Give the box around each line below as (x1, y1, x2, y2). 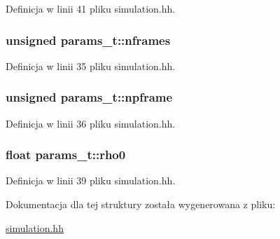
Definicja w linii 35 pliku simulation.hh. (6, 58, 176, 73)
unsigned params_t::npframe (6, 88, 173, 106)
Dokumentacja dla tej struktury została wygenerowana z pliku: (6, 197, 276, 212)
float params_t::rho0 (6, 146, 126, 163)
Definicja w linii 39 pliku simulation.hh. (6, 173, 176, 188)
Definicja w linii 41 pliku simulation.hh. (6, 1, 176, 15)
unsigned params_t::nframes (6, 31, 171, 48)
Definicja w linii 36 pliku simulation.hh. (6, 116, 176, 130)
